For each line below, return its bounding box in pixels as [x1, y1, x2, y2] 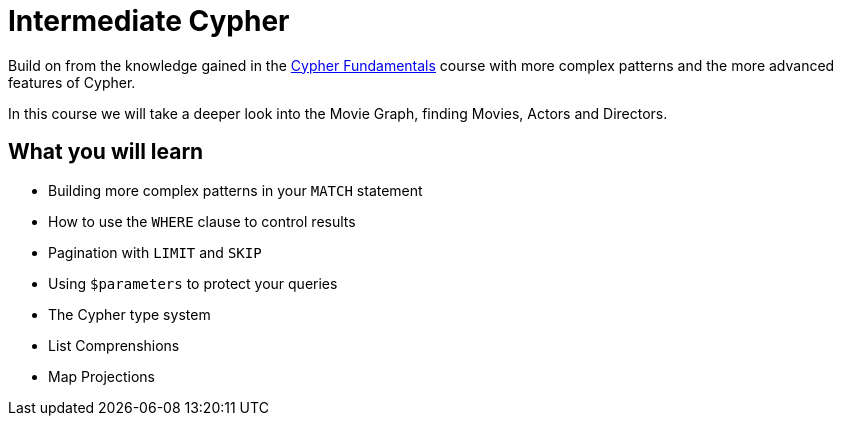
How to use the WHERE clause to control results [48, 212, 356, 230]
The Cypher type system [48, 305, 211, 323]
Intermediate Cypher [8, 4, 290, 38]
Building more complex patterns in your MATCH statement [48, 181, 423, 199]
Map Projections [48, 367, 155, 385]
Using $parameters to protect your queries [48, 274, 338, 292]
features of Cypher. [8, 73, 136, 91]
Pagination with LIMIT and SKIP [48, 243, 262, 261]
